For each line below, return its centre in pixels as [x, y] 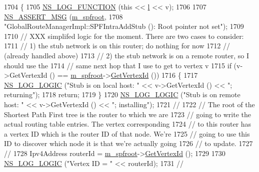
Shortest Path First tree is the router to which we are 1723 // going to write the [127, 114]
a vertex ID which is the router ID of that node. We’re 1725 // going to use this [127, 133]
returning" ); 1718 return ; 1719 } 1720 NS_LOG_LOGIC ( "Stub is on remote [122, 94]
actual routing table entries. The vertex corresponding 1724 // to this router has [128, 124]
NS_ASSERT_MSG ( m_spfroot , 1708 [63, 16]
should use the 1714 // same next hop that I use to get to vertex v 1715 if [118, 65]
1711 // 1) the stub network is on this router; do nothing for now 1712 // [117, 46]
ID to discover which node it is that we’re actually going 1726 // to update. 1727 [128, 143]
